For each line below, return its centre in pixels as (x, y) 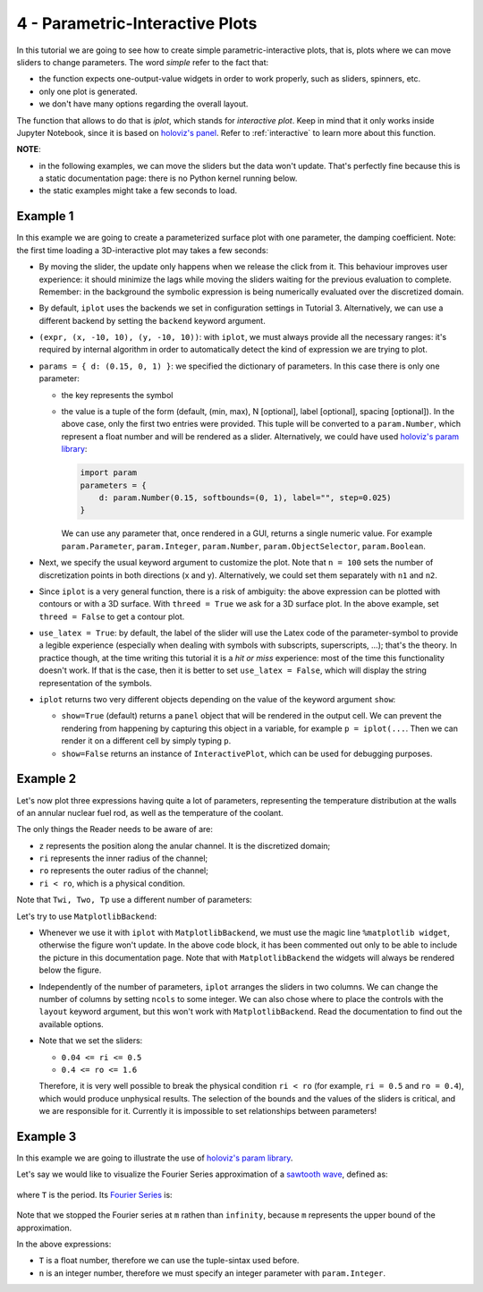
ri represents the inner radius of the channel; (123, 858)
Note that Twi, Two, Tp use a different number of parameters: (134, 900)
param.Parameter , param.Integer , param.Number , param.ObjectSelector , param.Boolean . (244, 546)
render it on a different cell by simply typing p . (146, 741)
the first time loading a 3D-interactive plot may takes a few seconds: (142, 250)
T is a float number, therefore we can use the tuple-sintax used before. (169, 1261)
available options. (72, 1024)
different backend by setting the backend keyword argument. (152, 320)
